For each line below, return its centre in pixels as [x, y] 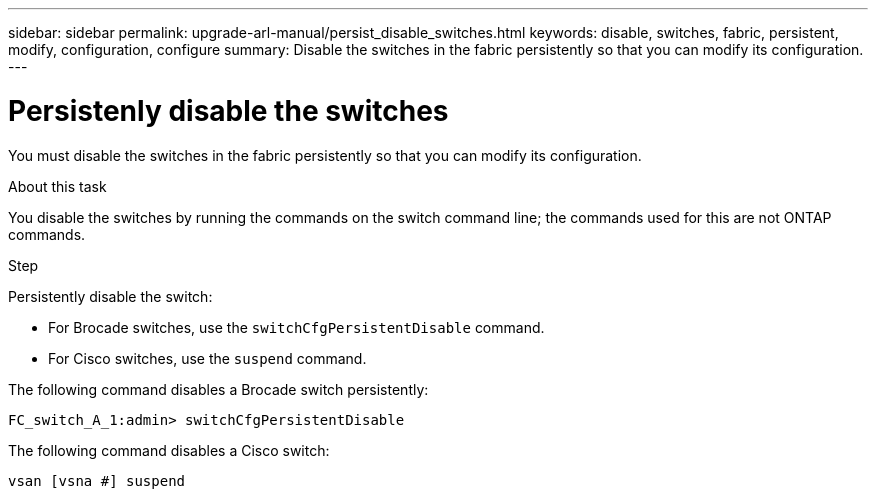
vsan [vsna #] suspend [97, 480]
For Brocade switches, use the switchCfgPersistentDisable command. [296, 327]
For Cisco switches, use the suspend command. [207, 358]
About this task [57, 186]
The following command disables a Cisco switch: [169, 450]
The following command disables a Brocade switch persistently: [218, 389]
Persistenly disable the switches [228, 110]
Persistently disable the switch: [110, 296]
